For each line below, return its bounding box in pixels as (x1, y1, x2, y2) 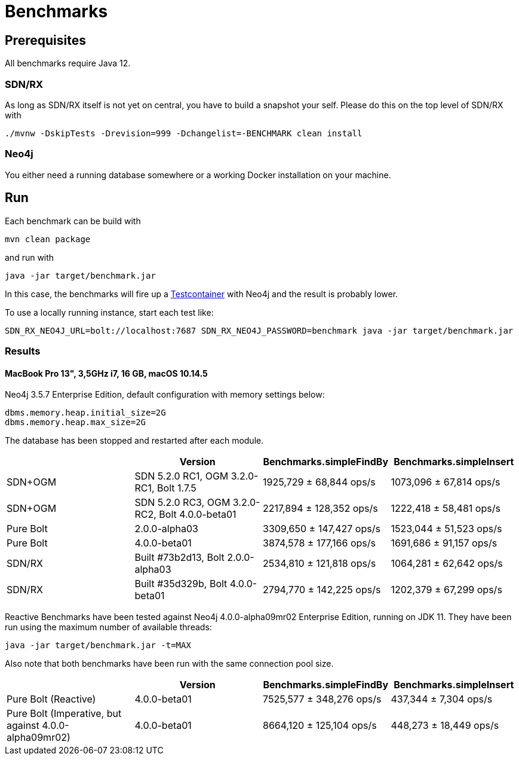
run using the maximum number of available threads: (5, 622, 212, 633)
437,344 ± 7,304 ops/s (391, 693, 493, 706)
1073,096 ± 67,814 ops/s (391, 476, 500, 489)
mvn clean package (5, 234, 91, 244)
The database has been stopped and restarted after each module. (5, 435, 264, 446)
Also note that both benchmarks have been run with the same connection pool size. (5, 658, 334, 669)
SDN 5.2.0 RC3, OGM (134, 496, 231, 509)
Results (5, 344, 41, 357)
